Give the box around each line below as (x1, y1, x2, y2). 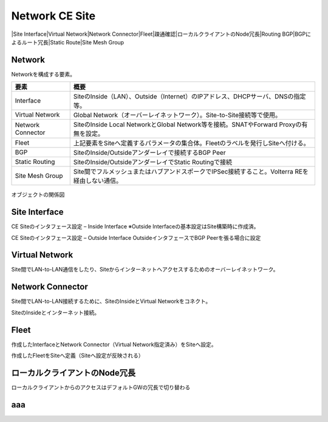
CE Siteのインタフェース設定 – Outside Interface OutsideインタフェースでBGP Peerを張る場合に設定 (11, 234, 261, 241)
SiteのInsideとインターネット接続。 (11, 308, 100, 316)
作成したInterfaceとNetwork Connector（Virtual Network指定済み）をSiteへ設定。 (11, 341, 217, 348)
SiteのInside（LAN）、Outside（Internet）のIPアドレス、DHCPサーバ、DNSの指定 (73, 92, 306, 101)
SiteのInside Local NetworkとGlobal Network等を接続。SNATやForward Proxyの (73, 120, 302, 129)
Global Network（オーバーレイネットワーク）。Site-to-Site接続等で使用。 (73, 111, 282, 120)
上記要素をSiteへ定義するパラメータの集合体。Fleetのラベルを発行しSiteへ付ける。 (73, 139, 310, 148)
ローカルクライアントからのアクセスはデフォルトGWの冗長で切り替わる (11, 383, 191, 391)
